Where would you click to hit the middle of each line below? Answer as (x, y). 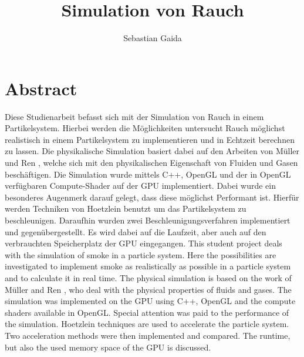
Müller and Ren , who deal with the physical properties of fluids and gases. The (148, 289)
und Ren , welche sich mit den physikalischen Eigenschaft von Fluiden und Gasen (151, 163)
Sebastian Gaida (153, 38)
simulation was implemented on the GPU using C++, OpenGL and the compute (150, 301)
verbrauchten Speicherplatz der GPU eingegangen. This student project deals (143, 243)
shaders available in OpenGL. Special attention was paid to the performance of (147, 312)
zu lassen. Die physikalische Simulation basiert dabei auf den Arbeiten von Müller (152, 151)
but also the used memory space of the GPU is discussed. (108, 347)
